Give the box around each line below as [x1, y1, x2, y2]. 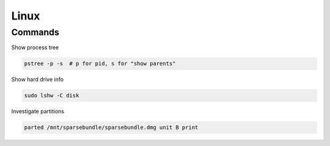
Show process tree [11, 44, 59, 51]
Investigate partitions [11, 108, 64, 115]
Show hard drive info [11, 76, 64, 83]
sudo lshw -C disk [24, 92, 79, 99]
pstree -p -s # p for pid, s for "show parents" [24, 60, 176, 67]
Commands [11, 27, 59, 38]
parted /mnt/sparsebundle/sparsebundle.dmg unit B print [24, 124, 199, 131]
